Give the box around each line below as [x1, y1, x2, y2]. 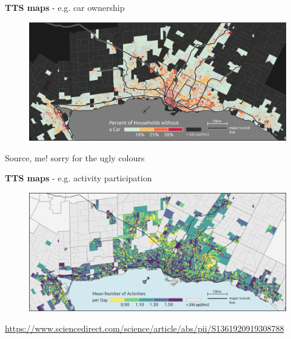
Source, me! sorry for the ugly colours [5, 151, 145, 164]
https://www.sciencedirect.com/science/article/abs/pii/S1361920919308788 [5, 321, 284, 334]
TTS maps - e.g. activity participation [5, 172, 152, 184]
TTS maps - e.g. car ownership [5, 1, 125, 13]
